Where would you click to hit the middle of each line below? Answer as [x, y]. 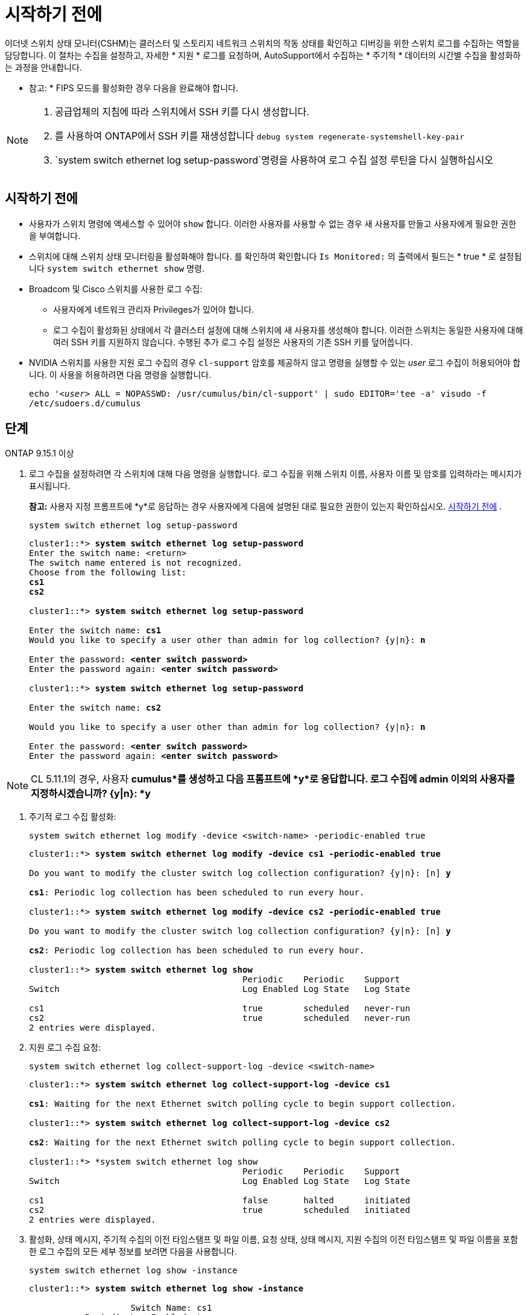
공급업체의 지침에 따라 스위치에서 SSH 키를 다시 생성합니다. [182, 111]
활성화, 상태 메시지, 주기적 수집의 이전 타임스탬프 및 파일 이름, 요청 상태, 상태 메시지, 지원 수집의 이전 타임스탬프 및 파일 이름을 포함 [274, 1240]
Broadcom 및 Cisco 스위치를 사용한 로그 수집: [116, 289]
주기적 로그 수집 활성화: [73, 817]
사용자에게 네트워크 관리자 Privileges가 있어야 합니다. [154, 309]
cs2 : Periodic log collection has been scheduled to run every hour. [197, 951]
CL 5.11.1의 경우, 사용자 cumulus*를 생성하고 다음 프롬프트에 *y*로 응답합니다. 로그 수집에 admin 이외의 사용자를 [273, 779]
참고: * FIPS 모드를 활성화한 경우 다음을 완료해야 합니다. [134, 88]
